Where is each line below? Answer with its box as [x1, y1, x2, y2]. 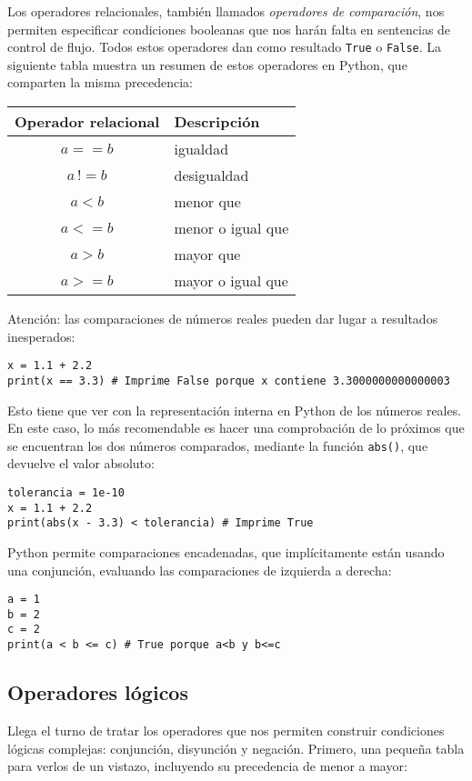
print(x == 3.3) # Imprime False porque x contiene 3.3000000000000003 [7, 374, 450, 387]
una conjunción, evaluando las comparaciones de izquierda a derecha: [7, 560, 392, 579]
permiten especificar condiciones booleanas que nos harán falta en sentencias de [7, 19, 451, 38]
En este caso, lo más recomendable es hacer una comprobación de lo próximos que [7, 418, 465, 437]
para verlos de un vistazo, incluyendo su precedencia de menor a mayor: [7, 756, 407, 776]
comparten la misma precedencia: [7, 73, 193, 92]
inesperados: [7, 326, 75, 345]
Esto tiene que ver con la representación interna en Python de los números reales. [7, 400, 462, 419]
